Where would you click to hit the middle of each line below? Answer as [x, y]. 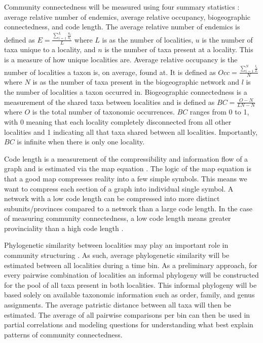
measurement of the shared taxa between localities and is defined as [109, 102]
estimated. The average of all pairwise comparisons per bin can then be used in [127, 314]
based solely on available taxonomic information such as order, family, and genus [129, 295]
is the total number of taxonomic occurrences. [103, 112]
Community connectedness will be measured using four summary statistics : [122, 7]
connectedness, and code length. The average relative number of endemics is [122, 27]
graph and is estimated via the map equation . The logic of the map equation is [128, 168]
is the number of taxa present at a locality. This [179, 49]
